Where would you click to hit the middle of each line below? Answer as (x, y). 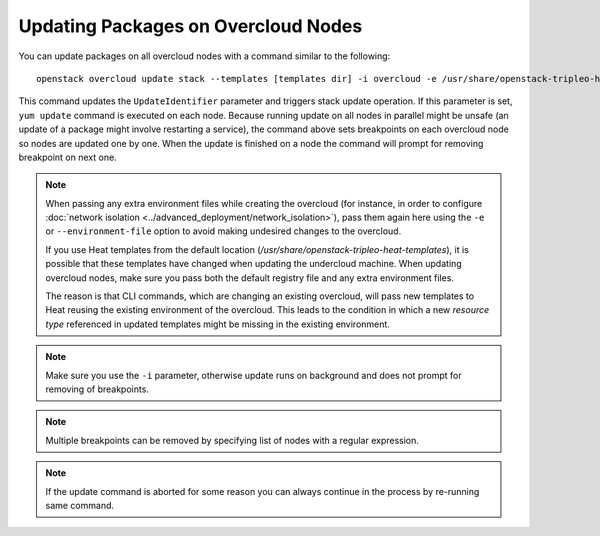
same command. (80, 505)
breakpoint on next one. (67, 157)
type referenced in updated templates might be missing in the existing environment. (217, 324)
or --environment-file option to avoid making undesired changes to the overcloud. (223, 231)
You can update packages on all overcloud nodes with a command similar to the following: (204, 56)
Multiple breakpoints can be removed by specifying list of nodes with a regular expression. (232, 440)
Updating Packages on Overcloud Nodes (190, 26)
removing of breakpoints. (97, 389)
